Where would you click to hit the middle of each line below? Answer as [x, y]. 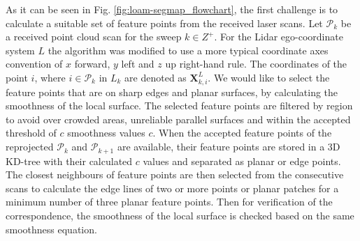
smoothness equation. [51, 229]
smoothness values [106, 133]
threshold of [31, 133]
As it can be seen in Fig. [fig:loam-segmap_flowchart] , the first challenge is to [172, 9]
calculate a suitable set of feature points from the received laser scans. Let [164, 23]
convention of [34, 64]
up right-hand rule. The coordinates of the [256, 64]
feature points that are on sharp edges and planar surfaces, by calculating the [172, 92]
